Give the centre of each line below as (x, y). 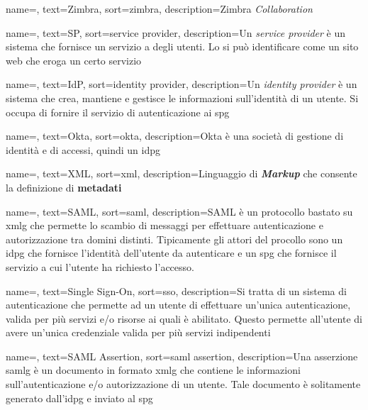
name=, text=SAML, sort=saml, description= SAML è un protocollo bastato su (179, 211)
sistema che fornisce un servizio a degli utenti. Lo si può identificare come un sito (182, 46)
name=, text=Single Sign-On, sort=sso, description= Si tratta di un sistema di (176, 290)
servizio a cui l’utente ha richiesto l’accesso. (100, 266)
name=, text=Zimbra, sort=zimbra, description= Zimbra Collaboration (159, 9)
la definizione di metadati (64, 187)
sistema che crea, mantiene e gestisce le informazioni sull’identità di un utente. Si (182, 98)
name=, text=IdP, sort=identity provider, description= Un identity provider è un (182, 84)
